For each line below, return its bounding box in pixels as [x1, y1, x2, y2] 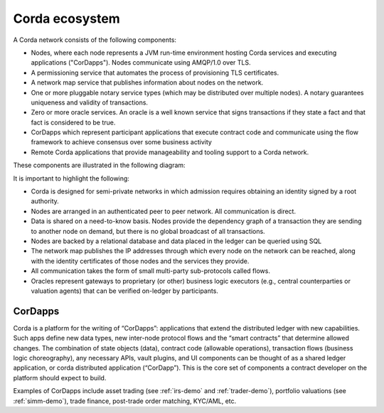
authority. [31, 197, 60, 205]
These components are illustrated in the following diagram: [13, 161, 186, 170]
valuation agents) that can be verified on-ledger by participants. [31, 286, 218, 295]
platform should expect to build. [13, 373, 107, 382]
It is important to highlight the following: [13, 174, 129, 183]
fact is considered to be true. [31, 118, 116, 127]
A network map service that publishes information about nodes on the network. [31, 78, 264, 87]
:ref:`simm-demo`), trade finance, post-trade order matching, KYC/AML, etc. [13, 397, 237, 405]
